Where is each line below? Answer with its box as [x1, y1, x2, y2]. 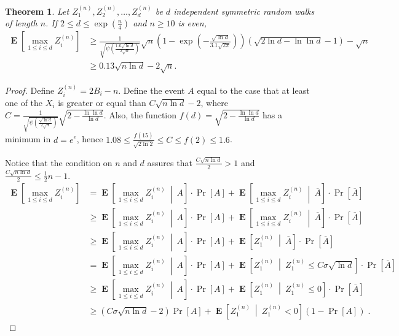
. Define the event [118, 83, 185, 96]
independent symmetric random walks [173, 4, 315, 17]
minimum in [5, 132, 51, 145]
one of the [5, 96, 43, 109]
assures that [147, 156, 192, 169]
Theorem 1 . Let [5, 4, 69, 17]
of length [5, 17, 38, 29]
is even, [178, 17, 207, 29]
